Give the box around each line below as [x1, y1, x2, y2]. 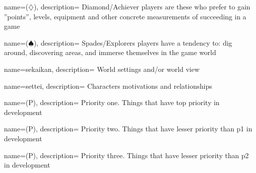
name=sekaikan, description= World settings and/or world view [4, 63, 200, 74]
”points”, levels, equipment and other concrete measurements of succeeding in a [4, 11, 247, 21]
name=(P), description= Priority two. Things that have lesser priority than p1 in [4, 123, 253, 134]
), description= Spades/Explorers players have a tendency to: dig [33, 37, 232, 48]
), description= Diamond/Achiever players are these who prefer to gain [33, 1, 251, 11]
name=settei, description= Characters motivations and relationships [4, 80, 212, 91]
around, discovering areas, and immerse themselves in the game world [4, 47, 216, 58]
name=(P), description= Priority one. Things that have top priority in [4, 97, 220, 108]
